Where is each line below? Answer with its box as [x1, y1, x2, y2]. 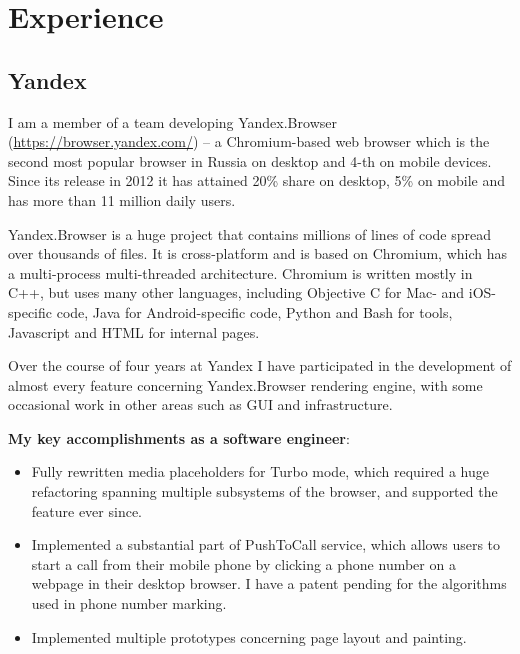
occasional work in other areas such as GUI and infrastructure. [8, 394, 393, 415]
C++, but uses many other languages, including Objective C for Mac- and [8, 282, 465, 303]
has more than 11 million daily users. [8, 189, 236, 210]
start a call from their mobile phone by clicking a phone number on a [31, 553, 456, 574]
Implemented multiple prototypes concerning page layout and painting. [31, 626, 467, 647]
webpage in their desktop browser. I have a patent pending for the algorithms [31, 573, 507, 594]
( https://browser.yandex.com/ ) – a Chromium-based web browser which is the [8, 131, 490, 152]
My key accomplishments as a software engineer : [8, 427, 350, 448]
